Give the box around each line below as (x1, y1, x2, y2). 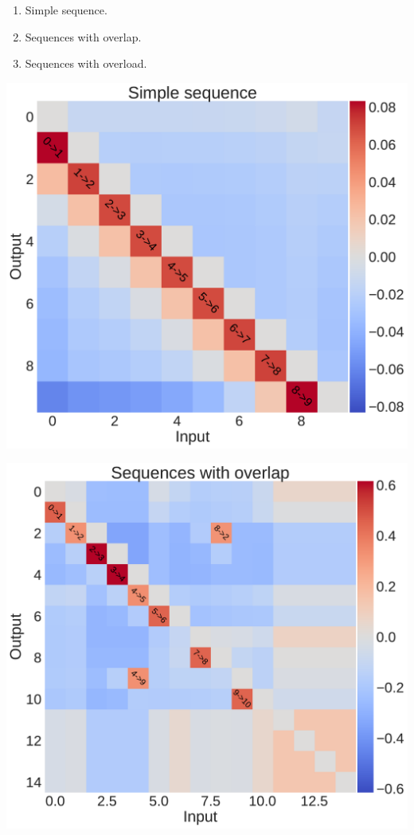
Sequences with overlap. (25, 28, 142, 45)
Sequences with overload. (25, 55, 147, 72)
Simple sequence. (25, 2, 107, 18)
